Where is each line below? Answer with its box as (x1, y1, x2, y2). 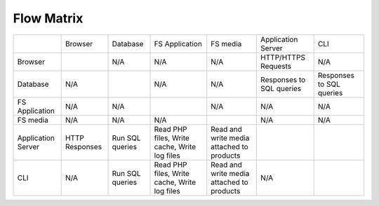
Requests (260, 61, 292, 71)
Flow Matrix (13, 11, 84, 26)
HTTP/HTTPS (260, 53, 305, 62)
